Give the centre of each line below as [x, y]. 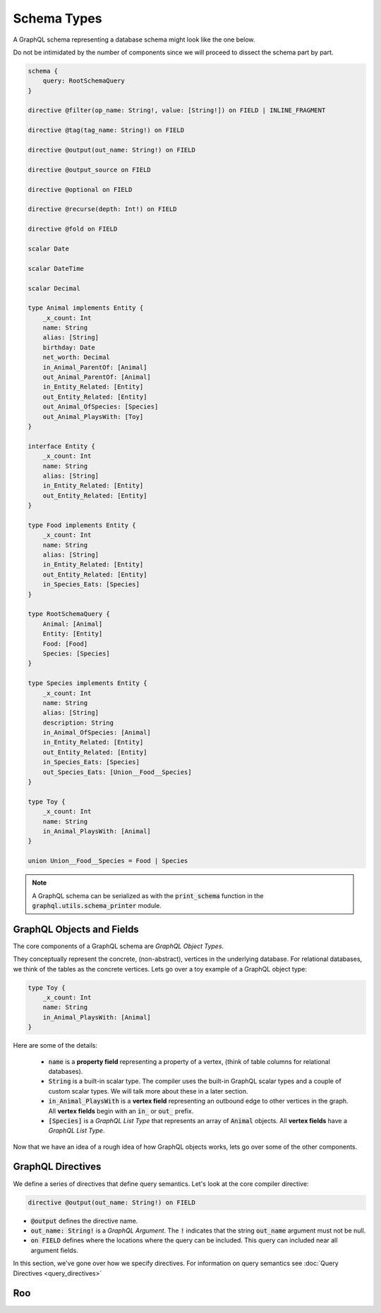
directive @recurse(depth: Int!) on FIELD [102, 209]
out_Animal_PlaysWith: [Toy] [93, 417]
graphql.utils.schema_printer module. [97, 905]
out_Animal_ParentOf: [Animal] [97, 377]
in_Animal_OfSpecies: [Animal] [97, 733]
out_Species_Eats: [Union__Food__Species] [117, 772]
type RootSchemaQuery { [69, 614]
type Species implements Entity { [87, 683]
